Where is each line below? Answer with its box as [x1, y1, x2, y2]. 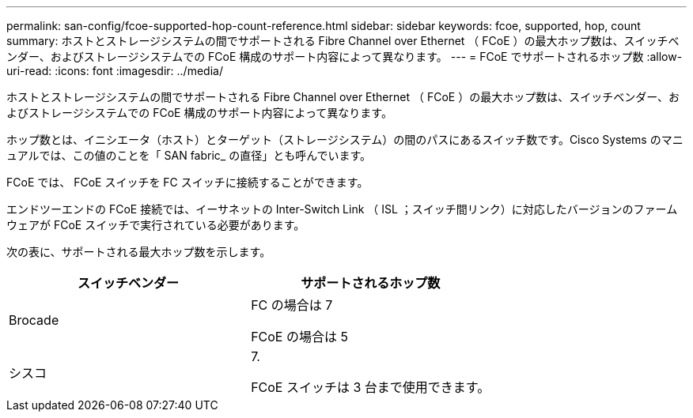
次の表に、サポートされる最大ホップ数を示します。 [6, 245, 271, 258]
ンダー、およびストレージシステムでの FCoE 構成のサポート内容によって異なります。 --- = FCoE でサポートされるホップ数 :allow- [6, 50, 683, 63]
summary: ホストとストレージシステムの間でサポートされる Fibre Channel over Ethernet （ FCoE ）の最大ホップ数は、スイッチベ [6, 34, 680, 47]
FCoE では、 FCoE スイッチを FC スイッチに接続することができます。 [6, 175, 369, 189]
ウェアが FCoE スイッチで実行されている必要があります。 [6, 218, 305, 232]
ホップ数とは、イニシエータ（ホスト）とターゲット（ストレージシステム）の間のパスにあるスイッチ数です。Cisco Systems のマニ [6, 133, 684, 146]
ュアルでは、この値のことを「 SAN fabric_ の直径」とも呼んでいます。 [6, 149, 372, 162]
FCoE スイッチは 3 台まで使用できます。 [251, 379, 490, 395]
